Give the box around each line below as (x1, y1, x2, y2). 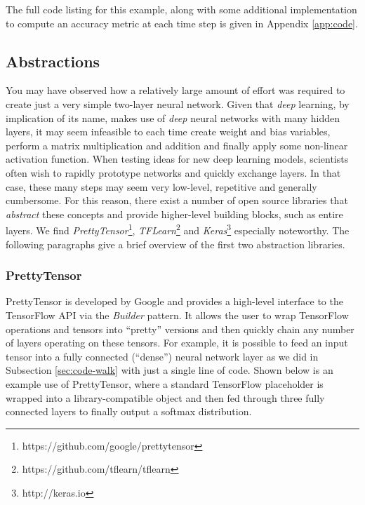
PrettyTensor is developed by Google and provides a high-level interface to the (6, 294, 343, 309)
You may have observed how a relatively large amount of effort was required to (6, 83, 345, 97)
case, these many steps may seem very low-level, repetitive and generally (6, 179, 317, 194)
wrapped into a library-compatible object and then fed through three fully (6, 390, 325, 405)
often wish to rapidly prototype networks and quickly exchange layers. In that (6, 165, 341, 180)
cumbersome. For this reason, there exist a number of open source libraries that (6, 193, 348, 208)
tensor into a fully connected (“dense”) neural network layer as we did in (6, 349, 319, 363)
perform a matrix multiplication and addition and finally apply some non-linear (6, 137, 348, 152)
